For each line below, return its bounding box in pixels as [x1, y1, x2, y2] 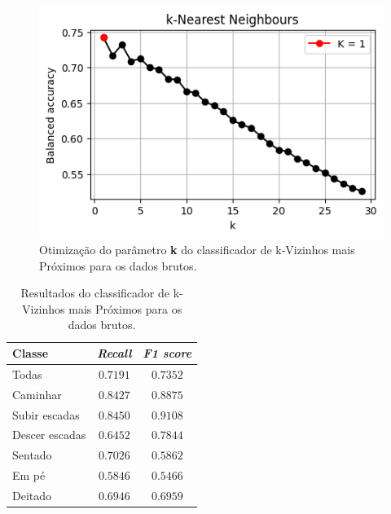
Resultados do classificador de [20, 284, 169, 301]
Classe [12, 345, 49, 362]
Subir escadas [12, 406, 80, 423]
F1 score [143, 345, 192, 362]
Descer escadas [12, 426, 86, 443]
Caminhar [12, 385, 62, 402]
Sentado [12, 446, 52, 463]
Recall [97, 345, 132, 362]
